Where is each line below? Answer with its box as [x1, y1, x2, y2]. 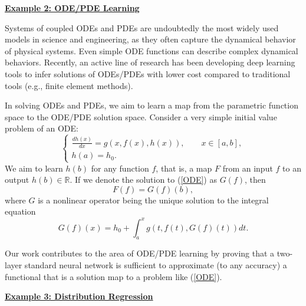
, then [244, 173, 266, 186]
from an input [222, 162, 273, 174]
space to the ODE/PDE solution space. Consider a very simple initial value [5, 110, 277, 123]
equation [5, 205, 36, 218]
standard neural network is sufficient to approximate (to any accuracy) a [24, 258, 287, 271]
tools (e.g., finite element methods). [5, 79, 133, 91]
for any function [91, 162, 149, 174]
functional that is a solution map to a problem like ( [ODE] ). [5, 270, 222, 282]
